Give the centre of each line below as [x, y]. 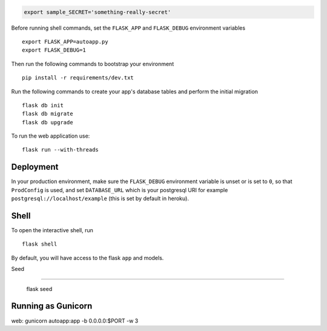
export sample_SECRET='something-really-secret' [97, 12]
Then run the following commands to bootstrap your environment [93, 64]
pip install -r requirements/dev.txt [78, 78]
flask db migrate [48, 114]
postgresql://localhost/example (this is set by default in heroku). [100, 199]
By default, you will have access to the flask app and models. [88, 258]
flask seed [39, 289]
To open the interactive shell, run [52, 230]
